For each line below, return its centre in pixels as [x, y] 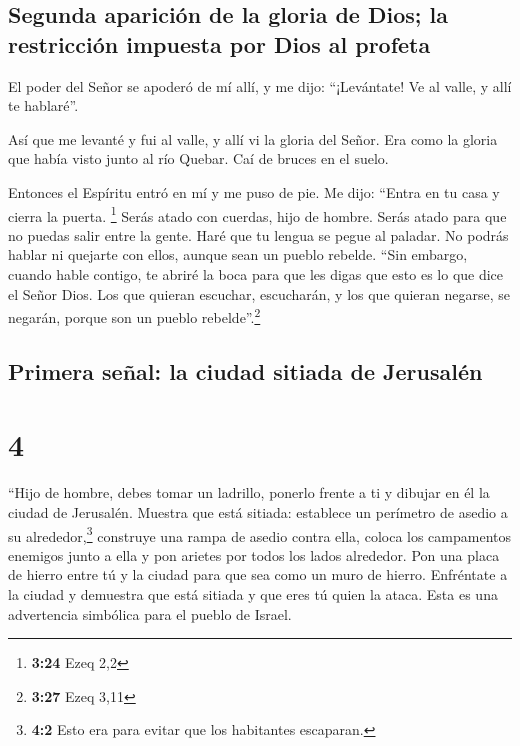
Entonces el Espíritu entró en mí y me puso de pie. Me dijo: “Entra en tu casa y [254, 191]
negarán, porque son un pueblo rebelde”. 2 [134, 315]
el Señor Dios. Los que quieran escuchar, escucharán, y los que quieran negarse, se [259, 293]
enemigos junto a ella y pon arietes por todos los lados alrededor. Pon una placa [254, 554]
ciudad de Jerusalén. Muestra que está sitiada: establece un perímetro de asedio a [258, 511]
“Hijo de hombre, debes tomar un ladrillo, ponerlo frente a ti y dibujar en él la [249, 492]
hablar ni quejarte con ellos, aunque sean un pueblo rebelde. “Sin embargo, [238, 254]
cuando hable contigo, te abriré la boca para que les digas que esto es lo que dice [256, 274]
